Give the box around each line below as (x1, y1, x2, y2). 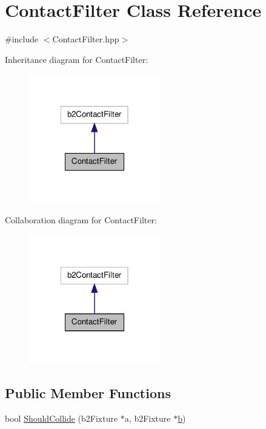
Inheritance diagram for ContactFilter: (5, 53, 148, 65)
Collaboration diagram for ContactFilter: (5, 214, 157, 226)
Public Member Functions (5, 384, 171, 402)
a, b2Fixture (124, 412, 171, 425)
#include (5, 33, 39, 45)
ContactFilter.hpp (52, 33, 119, 45)
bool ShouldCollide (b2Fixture (5, 412, 118, 425)
